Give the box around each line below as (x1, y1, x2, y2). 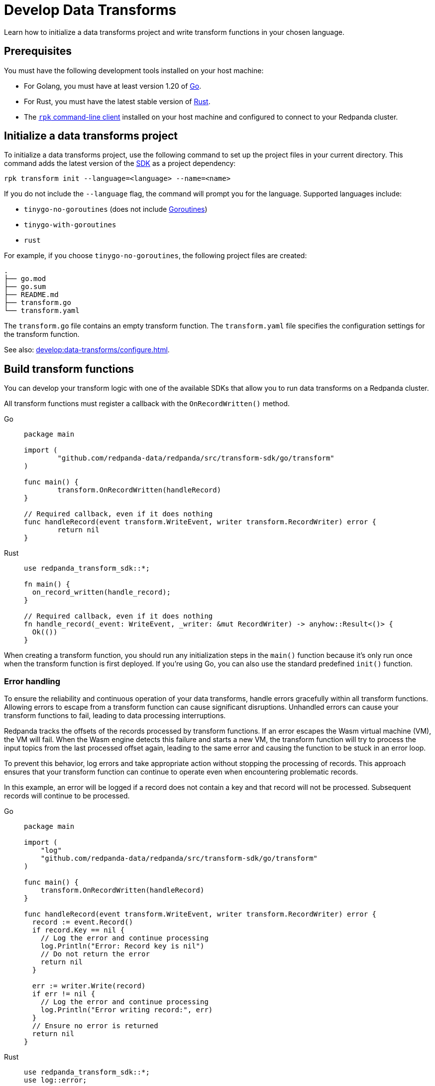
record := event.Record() (32, 918, 133, 927)
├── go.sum (4, 283, 46, 291)
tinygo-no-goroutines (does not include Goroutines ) (24, 205, 208, 214)
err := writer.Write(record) (32, 982, 146, 990)
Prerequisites (4, 45, 72, 58)
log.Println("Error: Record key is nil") (40, 942, 205, 950)
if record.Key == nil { (32, 926, 125, 934)
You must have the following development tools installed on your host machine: (4, 66, 264, 75)
